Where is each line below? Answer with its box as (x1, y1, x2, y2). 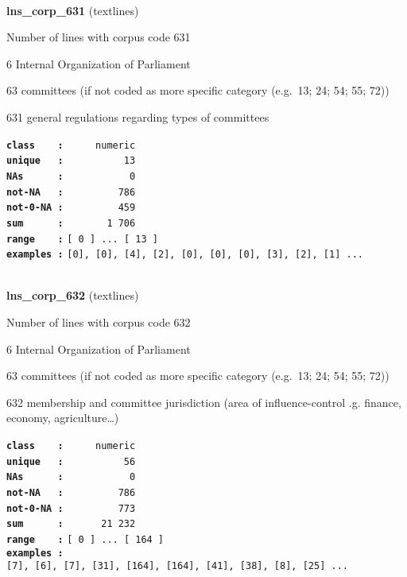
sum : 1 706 (6, 217, 136, 229)
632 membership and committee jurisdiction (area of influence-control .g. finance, (6, 393, 401, 410)
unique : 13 (6, 155, 136, 167)
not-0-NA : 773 (6, 502, 136, 514)
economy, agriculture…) (6, 409, 119, 426)
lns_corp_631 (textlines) (6, 2, 139, 18)
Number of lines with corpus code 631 (6, 29, 191, 45)
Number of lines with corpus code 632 (6, 314, 191, 330)
